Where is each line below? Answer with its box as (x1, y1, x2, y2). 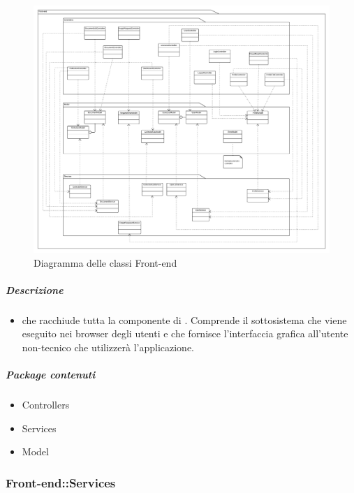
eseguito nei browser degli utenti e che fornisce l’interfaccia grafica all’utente (22, 326, 348, 341)
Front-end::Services (6, 473, 116, 491)
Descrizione (6, 282, 64, 297)
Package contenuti (6, 367, 96, 382)
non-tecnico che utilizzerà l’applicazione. (22, 339, 194, 354)
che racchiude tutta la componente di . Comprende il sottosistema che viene (22, 312, 347, 327)
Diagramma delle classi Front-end (34, 255, 177, 270)
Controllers (22, 397, 70, 412)
